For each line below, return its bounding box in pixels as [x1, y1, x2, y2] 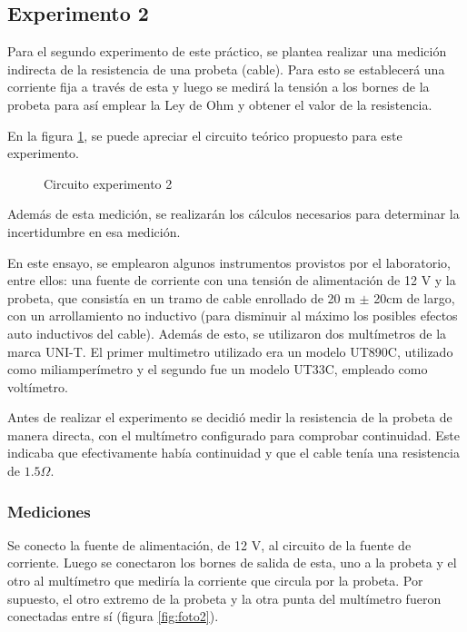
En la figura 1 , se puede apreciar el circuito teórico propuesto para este [7, 125, 402, 144]
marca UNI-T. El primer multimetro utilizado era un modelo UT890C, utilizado [7, 341, 453, 360]
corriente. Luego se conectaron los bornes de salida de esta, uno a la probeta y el [7, 553, 457, 572]
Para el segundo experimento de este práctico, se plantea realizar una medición [7, 42, 447, 61]
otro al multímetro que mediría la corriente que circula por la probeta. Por [7, 571, 423, 590]
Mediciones [7, 499, 91, 522]
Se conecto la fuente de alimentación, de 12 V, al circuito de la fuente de [7, 535, 412, 554]
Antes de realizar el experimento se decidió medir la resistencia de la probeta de [7, 408, 452, 427]
